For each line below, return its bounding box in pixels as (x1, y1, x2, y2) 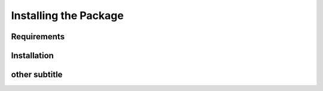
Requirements (11, 32, 65, 42)
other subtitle (11, 70, 63, 80)
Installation (11, 51, 54, 61)
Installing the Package (11, 9, 124, 22)
